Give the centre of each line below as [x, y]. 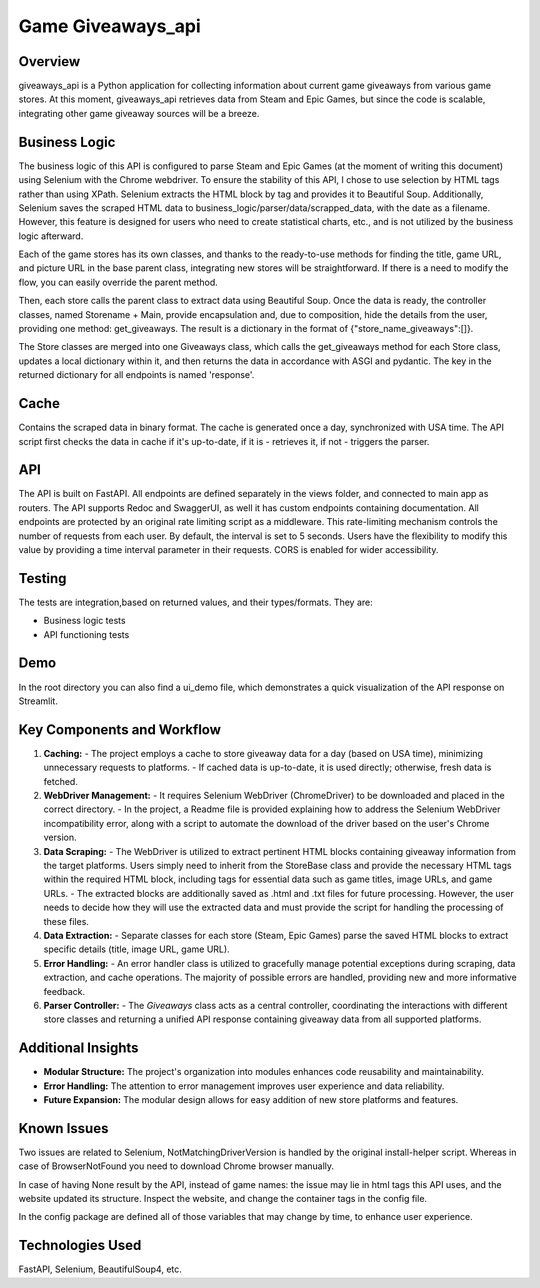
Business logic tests [84, 621]
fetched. [61, 781]
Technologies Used [80, 1245]
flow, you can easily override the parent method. [118, 282]
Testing [42, 578]
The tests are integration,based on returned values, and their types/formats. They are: [196, 602]
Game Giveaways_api [110, 26]
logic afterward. [51, 236]
